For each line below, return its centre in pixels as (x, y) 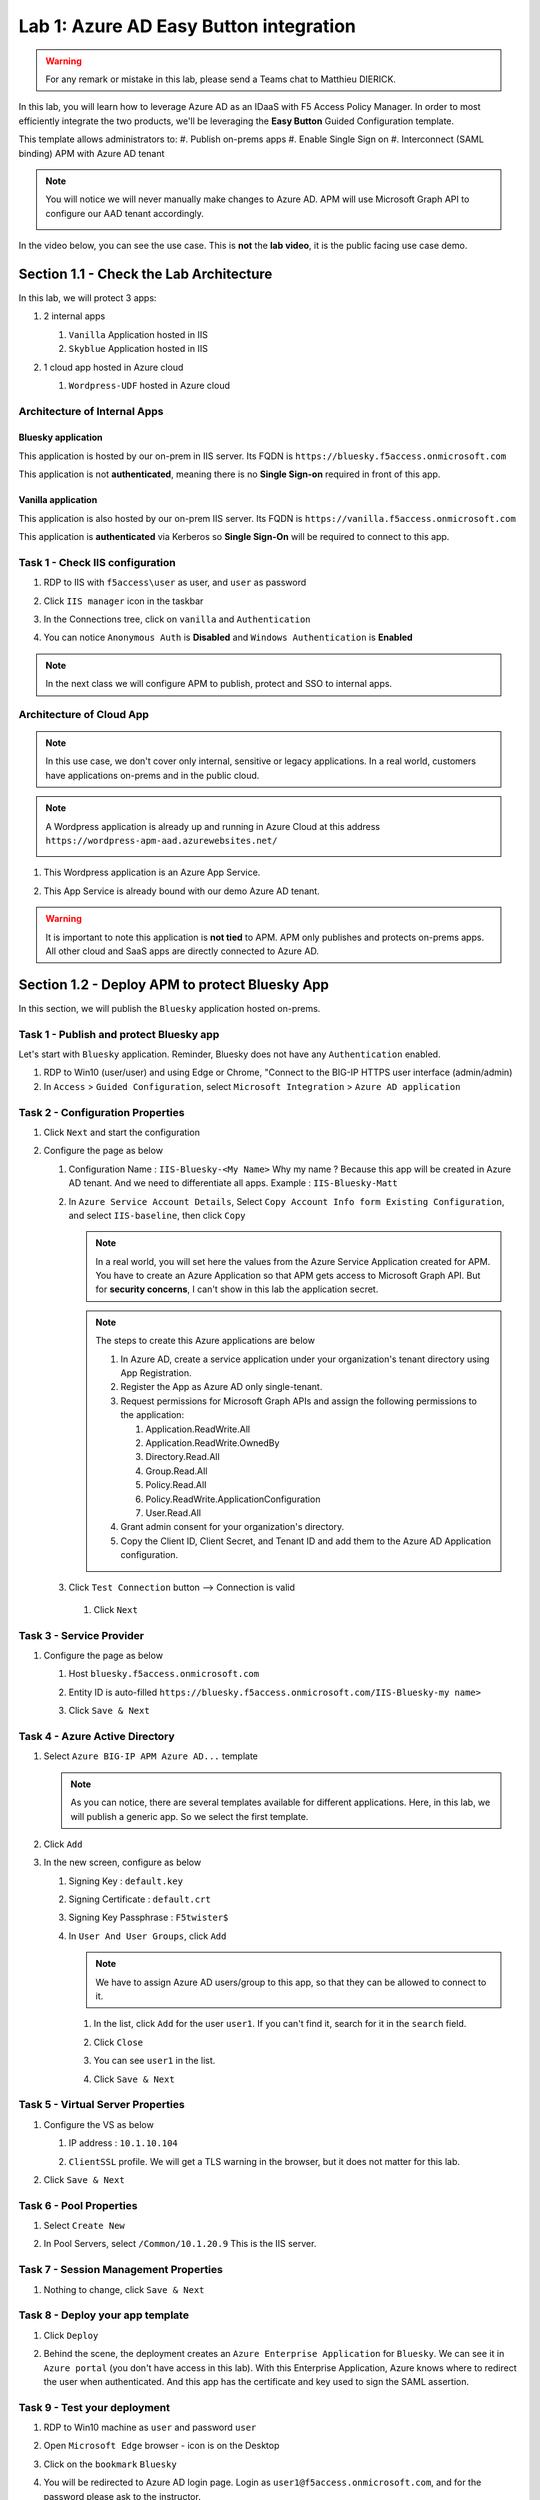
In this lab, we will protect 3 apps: (87, 297)
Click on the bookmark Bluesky (110, 2464)
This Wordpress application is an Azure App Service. (152, 872)
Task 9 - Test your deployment (94, 2407)
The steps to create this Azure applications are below (205, 1341)
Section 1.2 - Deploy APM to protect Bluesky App (174, 984)
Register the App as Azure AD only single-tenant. (221, 1387)
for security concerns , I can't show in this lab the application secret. (237, 1289)
